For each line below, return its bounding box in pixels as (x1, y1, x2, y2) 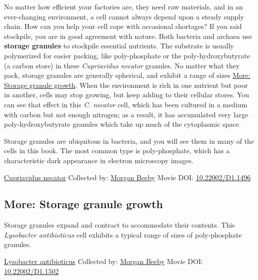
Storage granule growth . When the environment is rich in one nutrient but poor (4, 79, 248, 90)
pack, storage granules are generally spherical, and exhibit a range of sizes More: (4, 70, 250, 80)
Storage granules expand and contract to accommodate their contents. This (4, 220, 235, 230)
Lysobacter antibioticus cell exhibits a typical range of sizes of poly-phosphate (4, 229, 242, 240)
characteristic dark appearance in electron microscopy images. (4, 155, 193, 165)
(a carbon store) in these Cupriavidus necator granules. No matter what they (4, 60, 240, 70)
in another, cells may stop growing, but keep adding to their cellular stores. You (4, 89, 249, 100)
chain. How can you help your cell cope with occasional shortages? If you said (4, 21, 242, 31)
